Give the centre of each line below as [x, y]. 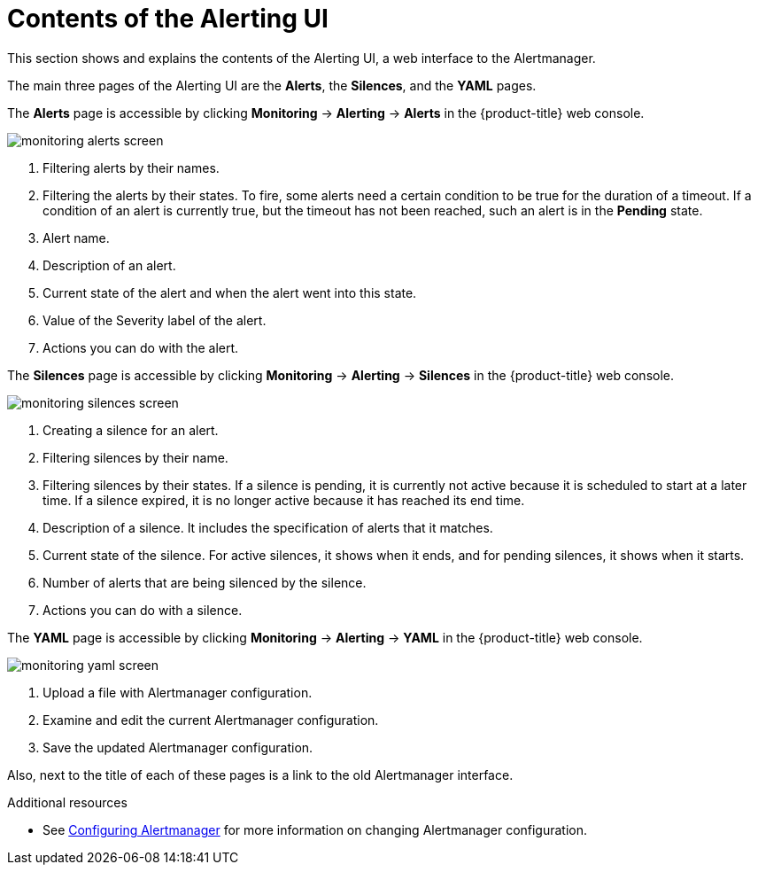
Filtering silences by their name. [135, 457]
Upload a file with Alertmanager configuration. [178, 692]
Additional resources [67, 802]
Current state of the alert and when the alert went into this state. [230, 292]
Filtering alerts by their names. [131, 167]
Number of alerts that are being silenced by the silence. [205, 582]
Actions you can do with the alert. [141, 347]
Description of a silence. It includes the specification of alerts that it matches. [268, 527]
